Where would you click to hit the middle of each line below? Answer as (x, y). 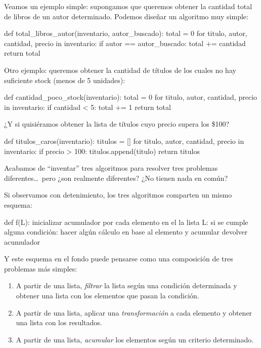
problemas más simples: (41, 268)
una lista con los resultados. (59, 322)
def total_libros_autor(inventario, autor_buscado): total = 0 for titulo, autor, (126, 33)
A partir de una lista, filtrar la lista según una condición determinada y (126, 285)
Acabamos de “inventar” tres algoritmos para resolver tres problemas (111, 168)
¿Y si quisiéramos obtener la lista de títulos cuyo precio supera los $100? (117, 124)
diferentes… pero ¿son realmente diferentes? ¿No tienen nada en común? (116, 178)
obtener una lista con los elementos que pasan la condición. (107, 296)
